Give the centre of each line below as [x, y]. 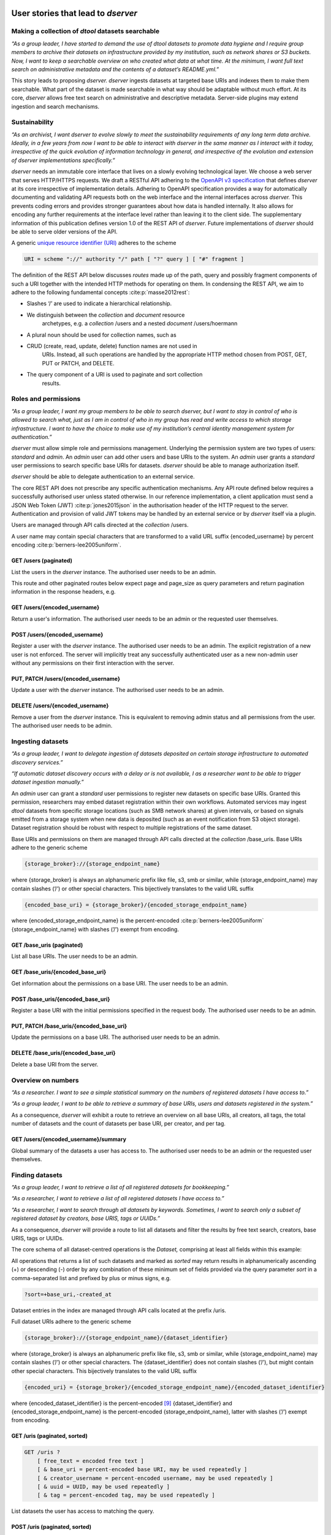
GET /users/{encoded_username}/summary [69, 1140]
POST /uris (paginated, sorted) [51, 1527]
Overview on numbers [45, 1080]
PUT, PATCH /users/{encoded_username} [66, 678]
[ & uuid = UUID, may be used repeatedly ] [103, 1486]
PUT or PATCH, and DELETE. [78, 363]
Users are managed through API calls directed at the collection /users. [100, 525]
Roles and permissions [46, 399]
